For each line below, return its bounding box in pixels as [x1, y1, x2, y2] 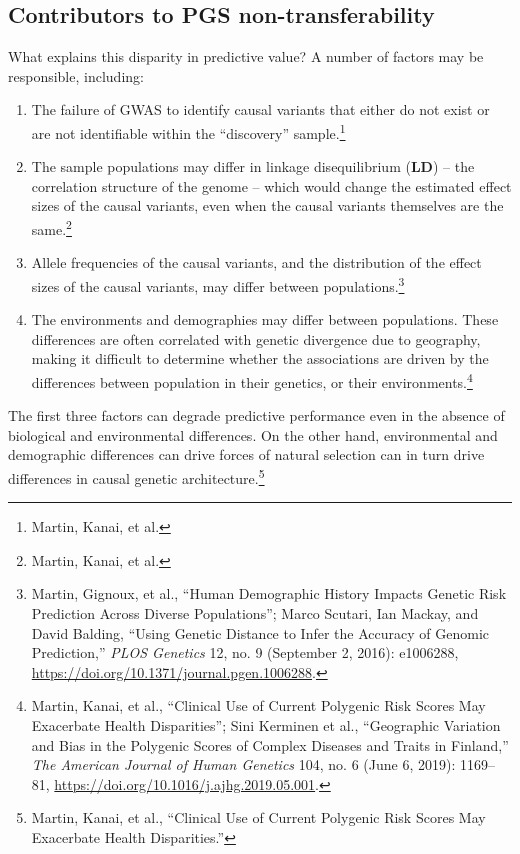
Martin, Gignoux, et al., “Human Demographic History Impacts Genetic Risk [31, 583, 507, 604]
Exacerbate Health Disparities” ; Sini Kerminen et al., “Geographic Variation [31, 714, 501, 735]
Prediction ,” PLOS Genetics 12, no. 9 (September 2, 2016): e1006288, [31, 642, 459, 663]
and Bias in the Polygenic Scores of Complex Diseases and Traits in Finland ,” [31, 734, 509, 755]
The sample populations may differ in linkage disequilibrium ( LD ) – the [31, 156, 475, 177]
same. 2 [31, 216, 72, 239]
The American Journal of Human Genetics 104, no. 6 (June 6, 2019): [31, 754, 456, 775]
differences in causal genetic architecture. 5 [8, 464, 265, 488]
